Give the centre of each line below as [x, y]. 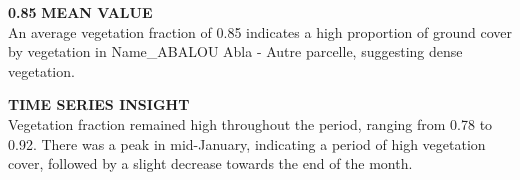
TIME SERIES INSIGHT [99, 104]
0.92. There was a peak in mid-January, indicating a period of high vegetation [247, 143]
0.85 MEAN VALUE [80, 12]
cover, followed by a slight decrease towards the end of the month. [210, 163]
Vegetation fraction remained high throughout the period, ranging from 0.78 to [250, 123]
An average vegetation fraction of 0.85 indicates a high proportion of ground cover [260, 31]
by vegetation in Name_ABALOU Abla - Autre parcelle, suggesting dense [235, 51]
